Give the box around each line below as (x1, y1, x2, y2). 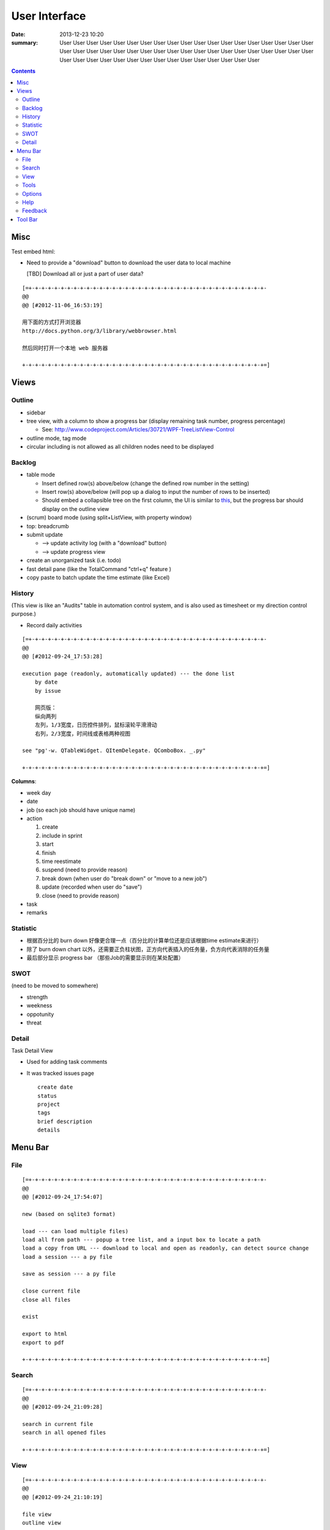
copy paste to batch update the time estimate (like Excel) (26, 573, 170, 581)
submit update (26, 531, 64, 538)
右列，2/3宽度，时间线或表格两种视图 (34, 730, 131, 737)
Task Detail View (11, 1047, 53, 1054)
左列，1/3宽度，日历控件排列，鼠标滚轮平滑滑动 (34, 722, 157, 728)
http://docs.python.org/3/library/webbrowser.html (22, 327, 177, 334)
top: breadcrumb (26, 522, 70, 529)
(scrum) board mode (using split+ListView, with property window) (26, 514, 192, 521)
